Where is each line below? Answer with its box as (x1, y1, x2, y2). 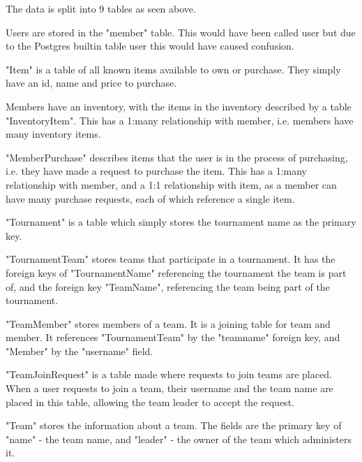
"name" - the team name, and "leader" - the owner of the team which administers (6, 431, 352, 446)
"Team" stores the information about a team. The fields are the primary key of (6, 418, 342, 433)
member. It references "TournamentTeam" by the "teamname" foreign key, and (6, 330, 340, 345)
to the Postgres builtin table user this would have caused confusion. (6, 38, 294, 53)
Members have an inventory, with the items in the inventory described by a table (6, 99, 352, 113)
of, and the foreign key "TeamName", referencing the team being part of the (6, 279, 330, 294)
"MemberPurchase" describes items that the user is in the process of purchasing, (6, 150, 348, 164)
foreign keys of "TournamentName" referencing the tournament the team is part (6, 265, 347, 280)
